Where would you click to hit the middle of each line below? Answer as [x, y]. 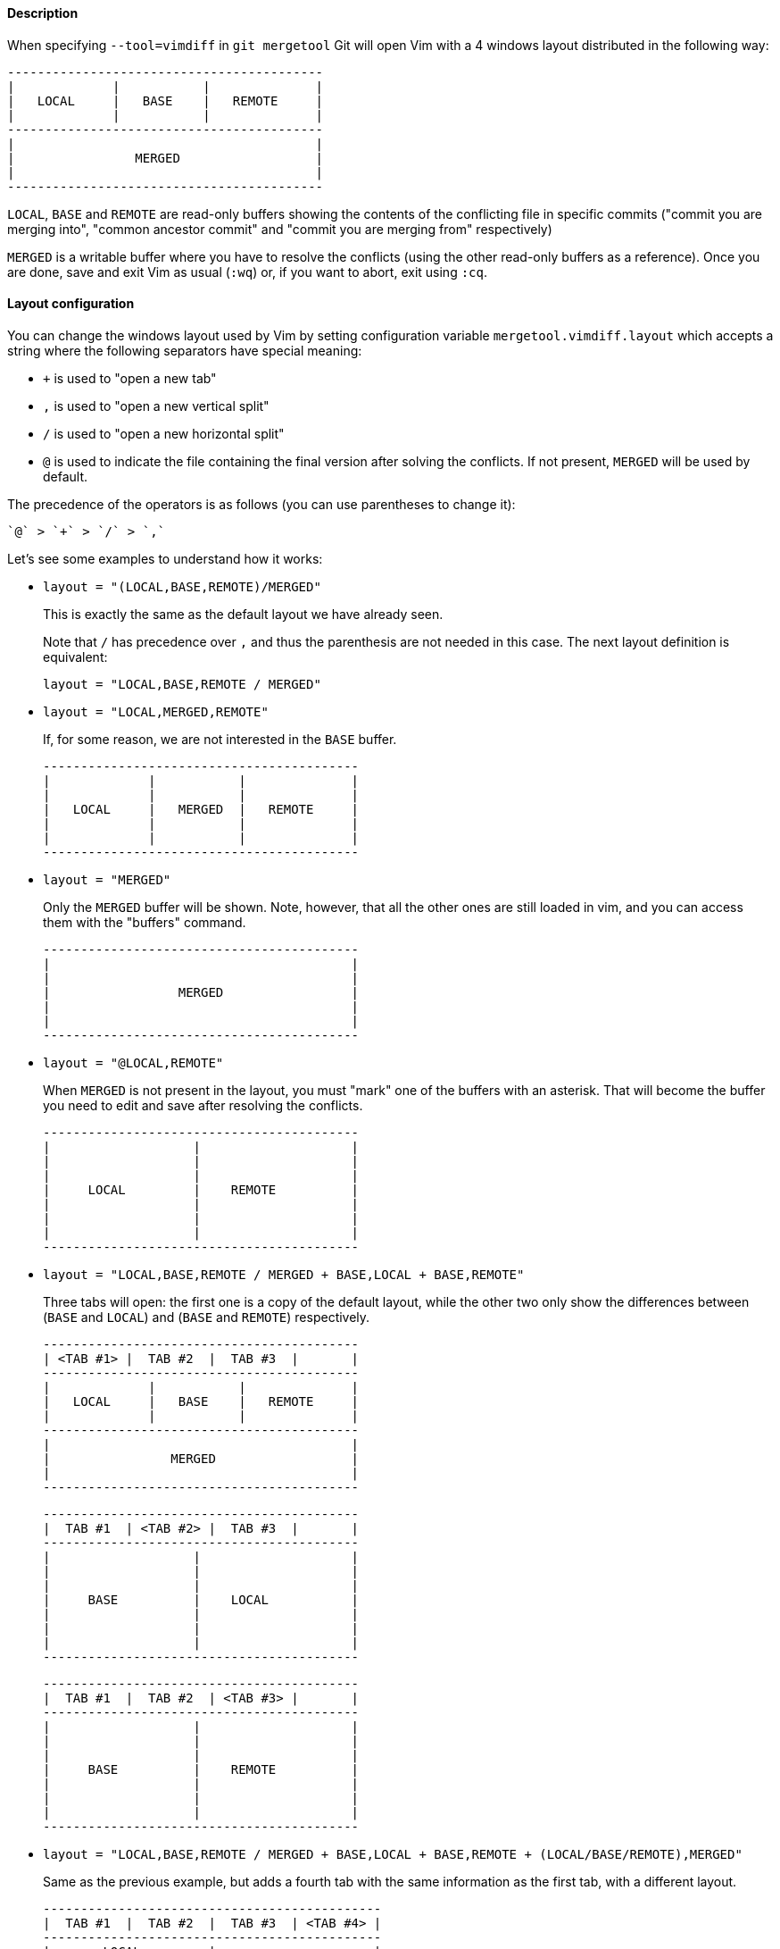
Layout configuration [71, 304]
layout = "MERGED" [107, 879]
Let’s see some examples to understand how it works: [165, 558]
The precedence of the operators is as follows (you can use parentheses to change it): [261, 504]
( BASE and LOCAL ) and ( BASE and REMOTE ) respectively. [207, 1317]
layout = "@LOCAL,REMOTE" [133, 1062]
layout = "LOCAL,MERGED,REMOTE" [156, 711]
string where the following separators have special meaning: [185, 350]
